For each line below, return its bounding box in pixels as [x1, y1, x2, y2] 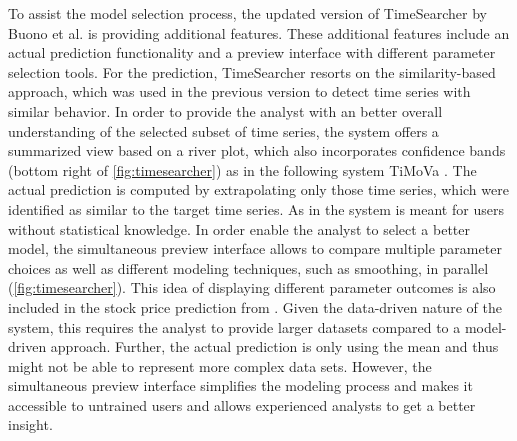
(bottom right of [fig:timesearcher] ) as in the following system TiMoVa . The [8, 159, 477, 180]
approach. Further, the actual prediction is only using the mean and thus [50, 336, 499, 357]
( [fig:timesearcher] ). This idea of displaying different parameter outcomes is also [8, 277, 496, 298]
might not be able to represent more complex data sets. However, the [8, 355, 432, 376]
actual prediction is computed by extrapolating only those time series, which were [8, 179, 509, 200]
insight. [8, 414, 53, 435]
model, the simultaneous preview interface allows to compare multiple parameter [8, 238, 502, 259]
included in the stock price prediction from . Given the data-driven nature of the [8, 296, 502, 317]
